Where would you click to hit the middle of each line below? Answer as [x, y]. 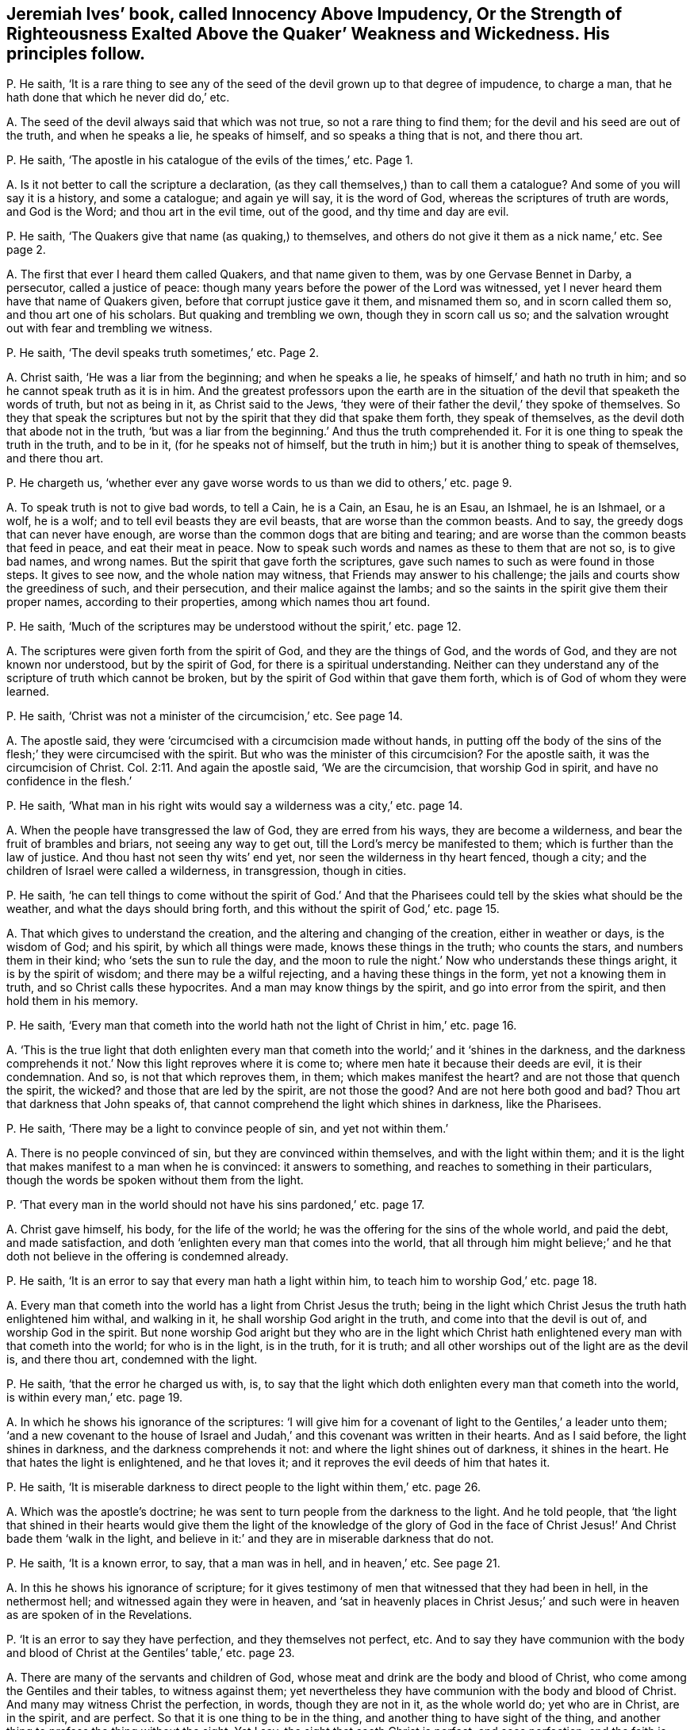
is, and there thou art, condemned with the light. [132, 1360]
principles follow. [76, 54]
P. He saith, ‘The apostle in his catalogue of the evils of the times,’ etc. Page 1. [210, 160]
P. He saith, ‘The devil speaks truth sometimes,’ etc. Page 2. [163, 353]
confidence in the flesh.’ [69, 781]
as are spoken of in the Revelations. [100, 1615]
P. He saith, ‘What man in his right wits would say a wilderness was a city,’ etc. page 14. [235, 806]
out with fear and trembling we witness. [109, 328]
